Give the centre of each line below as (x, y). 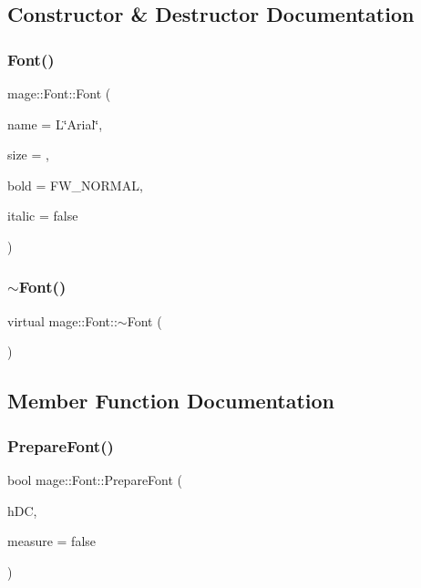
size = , (28, 155)
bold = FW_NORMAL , (75, 185)
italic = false (43, 216)
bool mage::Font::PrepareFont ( (95, 479)
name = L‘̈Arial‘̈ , (55, 124)
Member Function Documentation (171, 401)
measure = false (52, 541)
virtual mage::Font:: (62, 320)
